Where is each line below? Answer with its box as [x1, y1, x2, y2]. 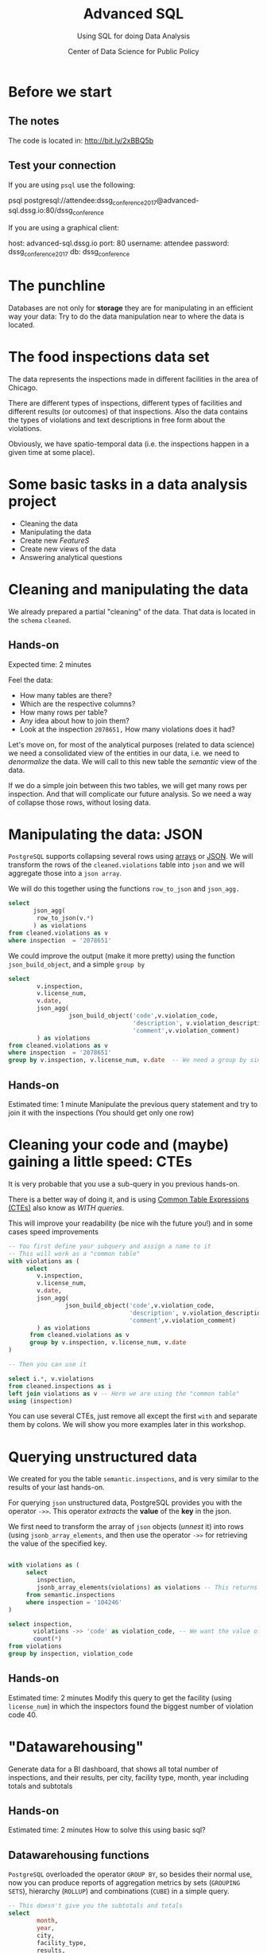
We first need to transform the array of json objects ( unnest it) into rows [8, 1522, 244, 1531]
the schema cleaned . [8, 615, 72, 625]
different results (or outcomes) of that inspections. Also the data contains [8, 406, 249, 416]
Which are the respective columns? [19, 699, 136, 708]
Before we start [8, 83, 113, 100]
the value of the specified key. [8, 1539, 107, 1548]
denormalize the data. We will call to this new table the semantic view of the [8, 756, 257, 766]
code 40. [8, 1710, 38, 1720]
